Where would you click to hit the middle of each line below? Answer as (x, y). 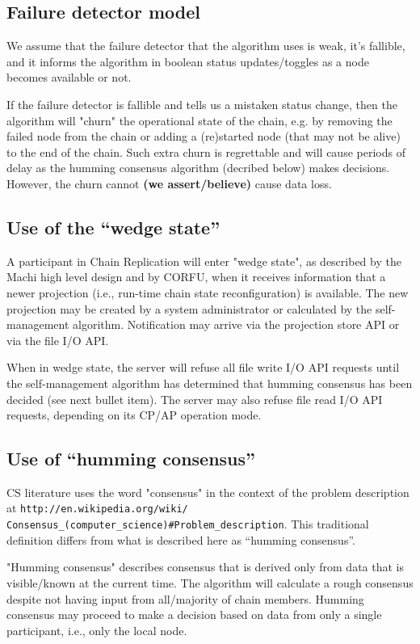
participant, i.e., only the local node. (97, 630)
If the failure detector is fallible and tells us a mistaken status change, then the (202, 104)
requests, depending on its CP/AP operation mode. (134, 415)
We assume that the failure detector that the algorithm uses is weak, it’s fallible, (206, 46)
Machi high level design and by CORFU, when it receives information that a (196, 277)
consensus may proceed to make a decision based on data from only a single (194, 615)
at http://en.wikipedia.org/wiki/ (97, 508)
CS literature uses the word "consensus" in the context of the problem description (208, 492)
